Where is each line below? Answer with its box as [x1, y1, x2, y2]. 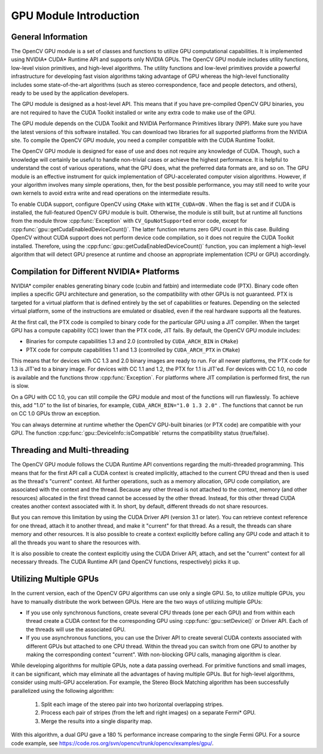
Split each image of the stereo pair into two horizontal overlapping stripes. [41, 701, 224, 708]
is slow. [11, 382, 30, 389]
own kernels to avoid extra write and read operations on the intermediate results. [11, 189, 211, 197]
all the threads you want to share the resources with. [11, 539, 141, 546]
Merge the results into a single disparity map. [41, 717, 153, 725]
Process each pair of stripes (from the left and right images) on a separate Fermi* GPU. [41, 709, 256, 716]
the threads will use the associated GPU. [26, 626, 126, 633]
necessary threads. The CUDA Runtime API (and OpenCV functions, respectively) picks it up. [11, 558, 240, 565]
